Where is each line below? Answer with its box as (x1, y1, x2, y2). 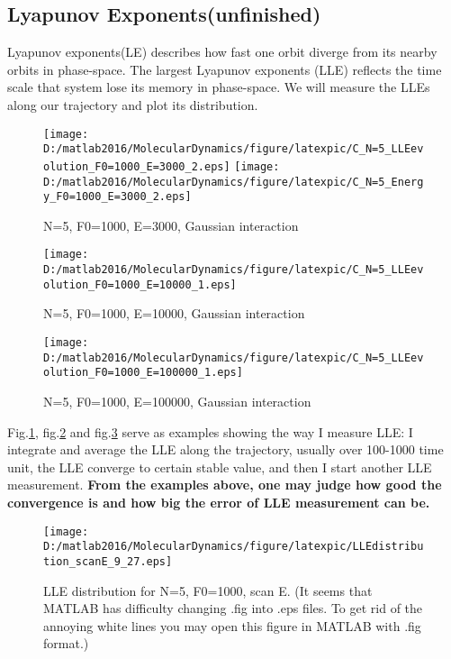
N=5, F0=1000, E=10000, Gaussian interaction (43, 304, 305, 323)
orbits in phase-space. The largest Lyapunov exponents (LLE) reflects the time (7, 59, 442, 78)
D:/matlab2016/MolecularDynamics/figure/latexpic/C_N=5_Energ (43, 175, 424, 188)
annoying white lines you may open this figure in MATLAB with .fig (43, 616, 421, 635)
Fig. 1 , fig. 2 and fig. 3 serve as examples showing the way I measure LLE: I (7, 422, 413, 441)
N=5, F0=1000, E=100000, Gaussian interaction (43, 391, 311, 410)
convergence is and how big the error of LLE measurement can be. (7, 492, 430, 511)
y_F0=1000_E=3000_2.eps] (43, 190, 192, 204)
